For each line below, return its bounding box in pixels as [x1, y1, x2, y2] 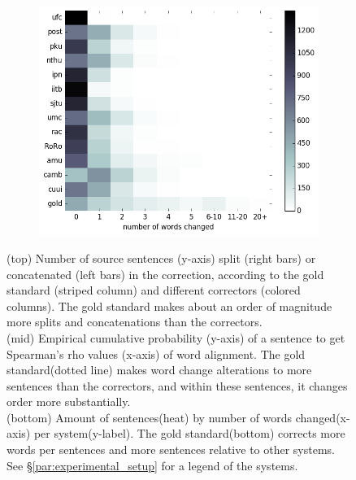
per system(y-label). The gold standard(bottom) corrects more [33, 425, 345, 442]
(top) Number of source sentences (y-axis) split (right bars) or [7, 249, 316, 266]
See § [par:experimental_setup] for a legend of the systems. [7, 456, 298, 473]
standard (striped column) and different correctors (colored [7, 281, 301, 299]
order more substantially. [7, 393, 131, 410]
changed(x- [295, 408, 350, 425]
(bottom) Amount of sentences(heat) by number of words [7, 408, 293, 425]
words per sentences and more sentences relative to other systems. [7, 441, 335, 458]
